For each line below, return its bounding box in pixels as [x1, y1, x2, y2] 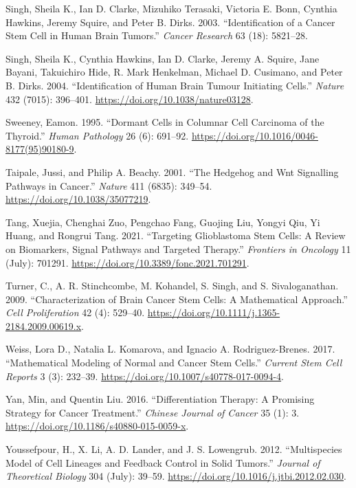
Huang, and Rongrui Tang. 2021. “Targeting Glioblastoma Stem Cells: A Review [5, 228, 346, 243]
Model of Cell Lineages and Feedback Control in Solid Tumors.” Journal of [5, 455, 320, 469]
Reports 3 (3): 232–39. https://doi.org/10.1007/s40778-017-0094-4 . [5, 368, 284, 383]
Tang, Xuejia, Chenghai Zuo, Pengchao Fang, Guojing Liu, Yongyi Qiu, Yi [5, 214, 320, 229]
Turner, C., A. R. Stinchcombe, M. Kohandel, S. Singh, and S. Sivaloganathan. [5, 278, 339, 293]
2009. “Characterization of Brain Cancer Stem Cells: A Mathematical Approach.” [5, 291, 348, 306]
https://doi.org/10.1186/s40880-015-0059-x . [5, 419, 189, 433]
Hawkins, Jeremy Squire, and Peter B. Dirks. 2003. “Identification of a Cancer [5, 14, 335, 29]
